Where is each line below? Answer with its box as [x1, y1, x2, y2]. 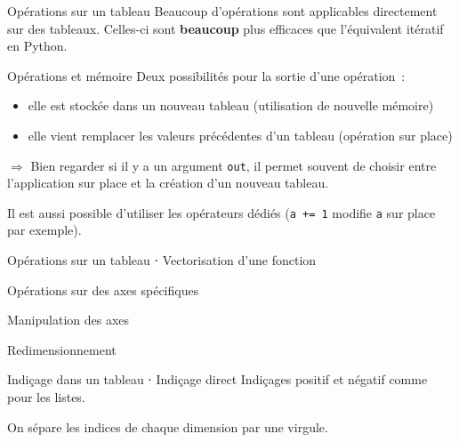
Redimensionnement [7, 340, 117, 358]
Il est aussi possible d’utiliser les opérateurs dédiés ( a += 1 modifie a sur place [7, 203, 436, 221]
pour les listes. [7, 388, 85, 406]
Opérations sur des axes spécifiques [7, 280, 199, 299]
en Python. [7, 36, 68, 55]
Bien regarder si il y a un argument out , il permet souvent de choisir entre [30, 156, 437, 174]
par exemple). [7, 221, 82, 239]
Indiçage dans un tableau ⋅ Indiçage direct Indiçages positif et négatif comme [7, 370, 428, 389]
